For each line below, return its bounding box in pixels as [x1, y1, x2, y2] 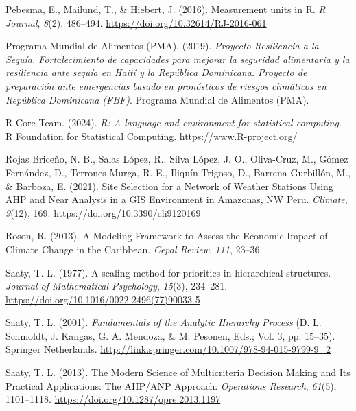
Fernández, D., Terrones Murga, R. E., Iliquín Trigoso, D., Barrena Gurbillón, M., [5, 165, 351, 179]
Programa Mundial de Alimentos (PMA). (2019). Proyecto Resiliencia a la [5, 38, 319, 53]
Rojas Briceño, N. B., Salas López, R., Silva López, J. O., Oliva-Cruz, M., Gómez [5, 152, 348, 166]
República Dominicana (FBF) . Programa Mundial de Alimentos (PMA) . [5, 92, 309, 106]
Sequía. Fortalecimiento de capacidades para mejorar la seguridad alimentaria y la [5, 51, 350, 66]
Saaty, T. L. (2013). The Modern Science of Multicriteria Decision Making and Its [5, 365, 351, 379]
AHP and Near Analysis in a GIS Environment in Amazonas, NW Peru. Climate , [5, 192, 348, 207]
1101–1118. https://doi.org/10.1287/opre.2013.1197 [5, 392, 221, 406]
